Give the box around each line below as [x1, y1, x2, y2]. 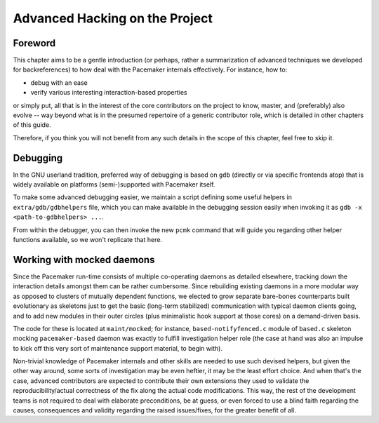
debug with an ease [30, 78, 88, 87]
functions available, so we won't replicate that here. [13, 236, 163, 244]
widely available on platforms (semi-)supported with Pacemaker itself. [13, 180, 215, 189]
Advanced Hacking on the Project [13, 11, 213, 26]
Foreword [13, 37, 56, 49]
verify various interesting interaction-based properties [30, 88, 187, 97]
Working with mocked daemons [13, 253, 155, 266]
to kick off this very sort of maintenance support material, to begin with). [13, 344, 222, 352]
